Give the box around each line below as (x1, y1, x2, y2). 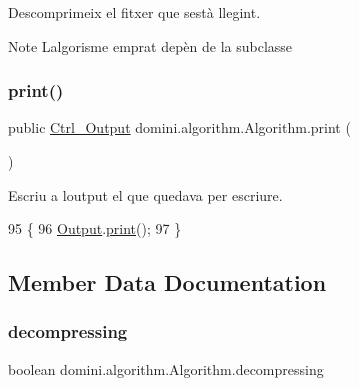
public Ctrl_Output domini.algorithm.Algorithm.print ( (8, 117, 351, 138)
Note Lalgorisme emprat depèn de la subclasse (8, 35, 293, 56)
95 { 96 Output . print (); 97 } (8, 218, 182, 239)
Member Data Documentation (8, 267, 327, 298)
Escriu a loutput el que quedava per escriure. (8, 184, 283, 205)
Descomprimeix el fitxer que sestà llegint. (8, 2, 261, 22)
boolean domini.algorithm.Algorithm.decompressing (8, 358, 324, 379)
